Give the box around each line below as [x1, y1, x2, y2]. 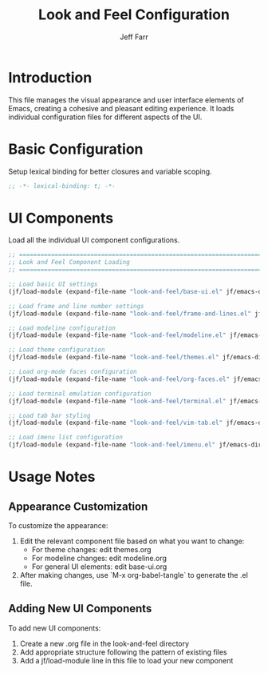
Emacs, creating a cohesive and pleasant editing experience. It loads [8, 103, 235, 113]
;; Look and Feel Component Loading [8, 258, 130, 266]
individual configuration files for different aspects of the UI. [8, 112, 203, 122]
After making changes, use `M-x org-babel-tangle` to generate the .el [19, 571, 249, 580]
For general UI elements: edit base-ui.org [31, 562, 167, 571]
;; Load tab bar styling [8, 411, 91, 419]
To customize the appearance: [8, 521, 108, 531]
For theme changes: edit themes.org [31, 545, 152, 555]
